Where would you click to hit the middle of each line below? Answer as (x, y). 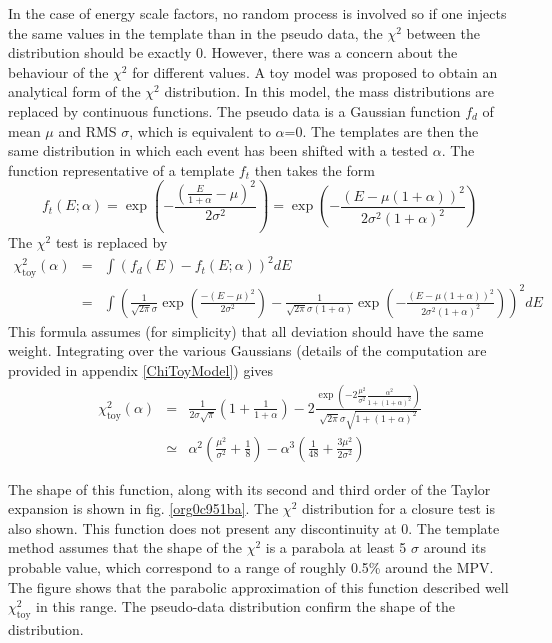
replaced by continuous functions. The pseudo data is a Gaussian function (234, 110)
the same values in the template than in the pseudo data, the (195, 32)
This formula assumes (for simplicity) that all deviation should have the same (246, 330)
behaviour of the (58, 71)
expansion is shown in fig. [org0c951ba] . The (143, 508)
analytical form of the (74, 91)
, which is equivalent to (200, 130)
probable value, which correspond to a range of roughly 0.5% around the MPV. (251, 566)
